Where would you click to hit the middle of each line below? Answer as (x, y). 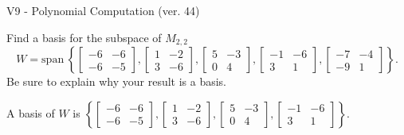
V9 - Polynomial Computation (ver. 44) (103, 10)
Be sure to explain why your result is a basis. (117, 81)
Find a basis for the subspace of (84, 37)
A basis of (31, 112)
